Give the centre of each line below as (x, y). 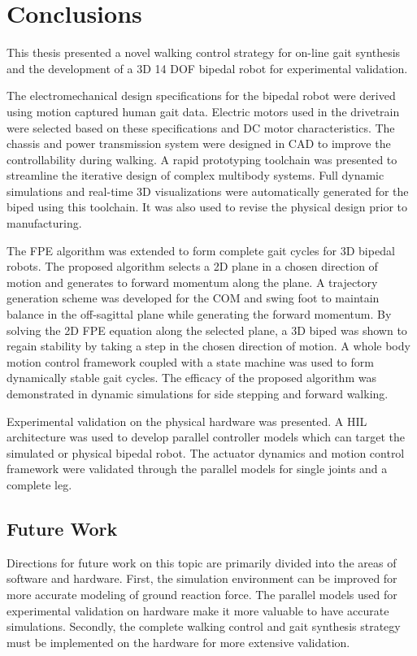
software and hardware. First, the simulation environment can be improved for (202, 578)
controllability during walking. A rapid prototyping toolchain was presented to (202, 159)
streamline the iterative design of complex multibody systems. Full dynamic (195, 175)
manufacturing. (44, 223)
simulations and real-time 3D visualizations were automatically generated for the (208, 191)
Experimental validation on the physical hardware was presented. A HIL (187, 421)
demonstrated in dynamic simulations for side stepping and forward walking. (198, 393)
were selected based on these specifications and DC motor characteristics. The (201, 127)
